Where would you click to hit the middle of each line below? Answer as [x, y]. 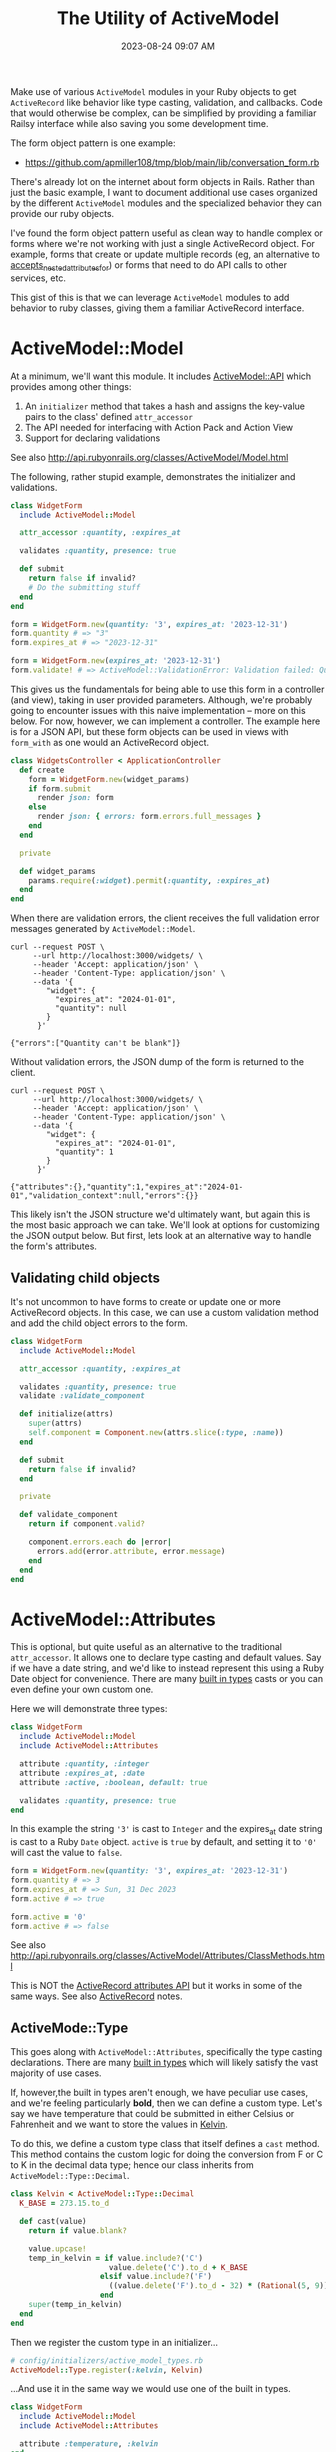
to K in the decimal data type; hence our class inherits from [132, 2165]
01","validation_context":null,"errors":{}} [104, 1196]
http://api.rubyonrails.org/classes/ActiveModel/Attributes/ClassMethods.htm [167, 1956]
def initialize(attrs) [66, 1414]
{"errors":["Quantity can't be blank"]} [96, 1043]
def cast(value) [53, 2222]
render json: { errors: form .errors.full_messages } [149, 817]
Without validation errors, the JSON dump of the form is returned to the [157, 1062]
